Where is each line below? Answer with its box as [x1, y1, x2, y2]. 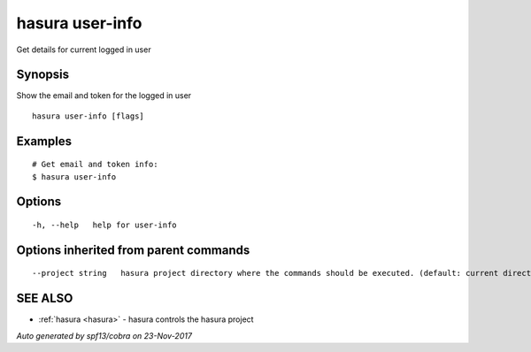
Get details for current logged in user [16, 44, 151, 55]
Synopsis [16, 67, 70, 82]
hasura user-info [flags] [32, 111, 145, 121]
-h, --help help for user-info [32, 220, 177, 230]
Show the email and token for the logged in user [16, 90, 192, 101]
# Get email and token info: [32, 159, 158, 170]
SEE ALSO [16, 291, 73, 306]
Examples [16, 134, 73, 149]
